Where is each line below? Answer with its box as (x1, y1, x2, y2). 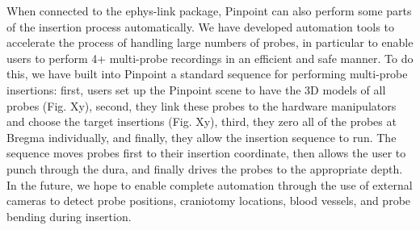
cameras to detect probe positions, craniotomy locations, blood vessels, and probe (6, 192, 411, 209)
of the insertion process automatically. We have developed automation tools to (6, 18, 394, 35)
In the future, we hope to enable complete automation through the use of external (6, 176, 413, 193)
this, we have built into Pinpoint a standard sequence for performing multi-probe (6, 65, 408, 82)
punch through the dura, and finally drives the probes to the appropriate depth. (6, 160, 403, 177)
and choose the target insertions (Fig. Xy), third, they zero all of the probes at (6, 113, 397, 130)
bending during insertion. (6, 207, 132, 224)
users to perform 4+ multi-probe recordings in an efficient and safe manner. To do (6, 49, 414, 66)
